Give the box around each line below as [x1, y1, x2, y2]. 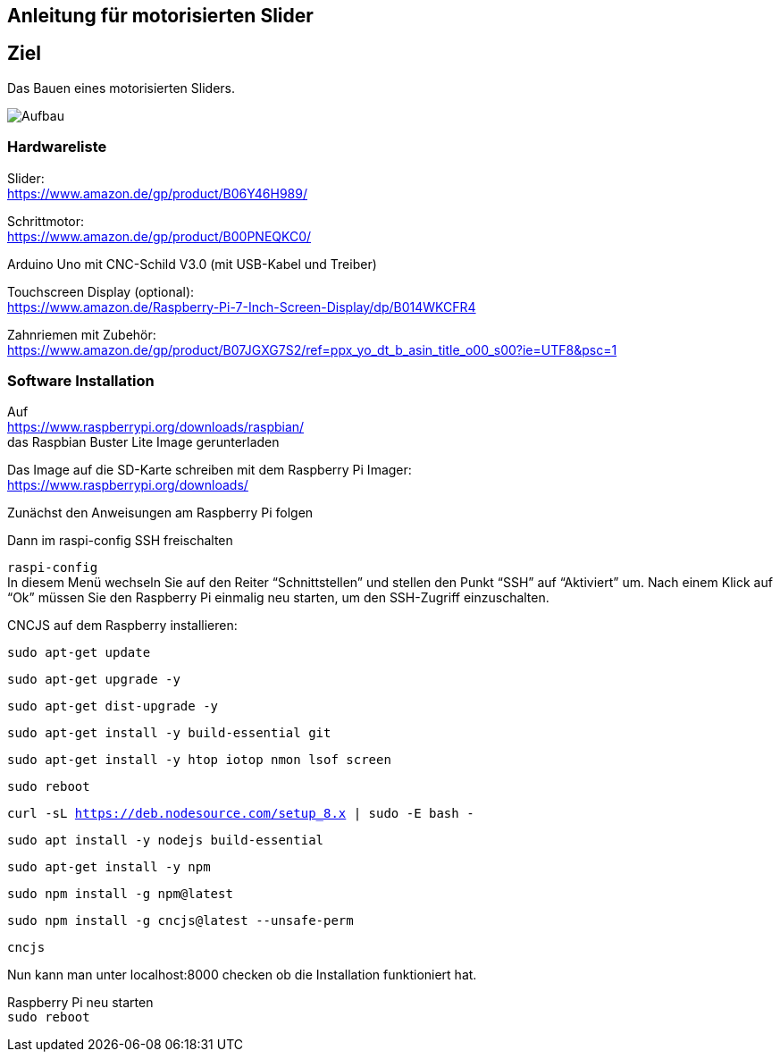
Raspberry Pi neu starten [7, 995, 154, 1011]
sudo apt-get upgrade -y [7, 672, 180, 687]
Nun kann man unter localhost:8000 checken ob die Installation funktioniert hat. [7, 967, 477, 983]
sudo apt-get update [7, 645, 151, 660]
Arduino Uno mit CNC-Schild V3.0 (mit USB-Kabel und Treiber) [7, 256, 377, 272]
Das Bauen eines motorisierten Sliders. [7, 80, 236, 96]
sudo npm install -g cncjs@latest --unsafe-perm [7, 913, 354, 929]
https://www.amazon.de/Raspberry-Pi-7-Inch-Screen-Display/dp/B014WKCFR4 [7, 298, 476, 315]
